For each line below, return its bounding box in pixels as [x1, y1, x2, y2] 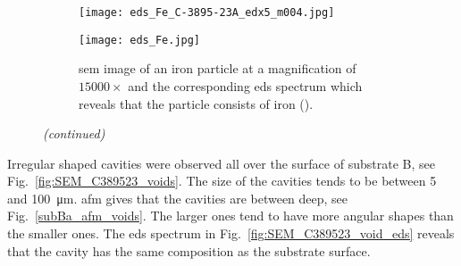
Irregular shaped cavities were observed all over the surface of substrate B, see [7, 154, 435, 172]
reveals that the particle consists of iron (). [79, 94, 314, 112]
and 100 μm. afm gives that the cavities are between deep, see [7, 188, 348, 207]
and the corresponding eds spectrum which [128, 76, 363, 95]
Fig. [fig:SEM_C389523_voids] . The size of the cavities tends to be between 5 [7, 171, 437, 190]
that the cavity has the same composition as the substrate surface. [7, 241, 371, 260]
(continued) [43, 124, 105, 143]
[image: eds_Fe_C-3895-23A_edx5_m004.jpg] [79, 6, 335, 19]
